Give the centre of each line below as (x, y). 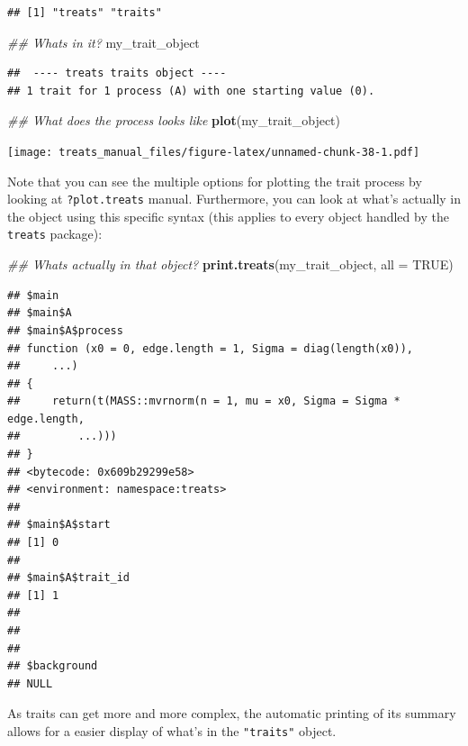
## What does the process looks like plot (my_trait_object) (174, 120)
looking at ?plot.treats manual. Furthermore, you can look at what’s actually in (234, 199)
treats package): (55, 234)
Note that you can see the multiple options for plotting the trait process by (215, 181)
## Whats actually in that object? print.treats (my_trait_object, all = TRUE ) (230, 264)
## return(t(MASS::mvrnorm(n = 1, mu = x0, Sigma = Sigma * (204, 401)
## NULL (30, 683)
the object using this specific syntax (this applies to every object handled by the (228, 216)
